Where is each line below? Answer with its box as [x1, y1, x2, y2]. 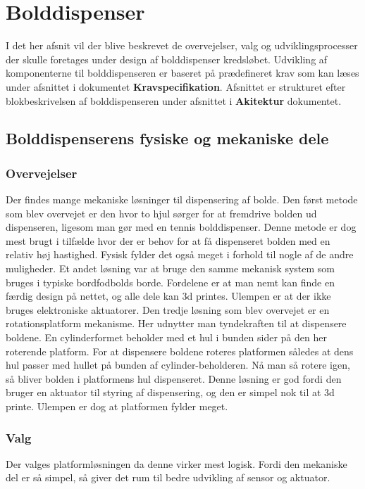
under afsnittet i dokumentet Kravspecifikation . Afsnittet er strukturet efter [6, 79, 346, 94]
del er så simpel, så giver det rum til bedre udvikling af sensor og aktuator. [6, 470, 330, 485]
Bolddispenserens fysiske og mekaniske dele [6, 127, 329, 149]
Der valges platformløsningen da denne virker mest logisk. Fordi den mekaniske [6, 456, 347, 471]
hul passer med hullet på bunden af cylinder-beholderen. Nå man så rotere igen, [6, 357, 350, 372]
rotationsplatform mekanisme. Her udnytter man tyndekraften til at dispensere [6, 316, 347, 331]
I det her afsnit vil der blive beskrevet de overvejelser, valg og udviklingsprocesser [6, 38, 358, 53]
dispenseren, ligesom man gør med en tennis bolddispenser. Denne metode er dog [6, 220, 357, 234]
